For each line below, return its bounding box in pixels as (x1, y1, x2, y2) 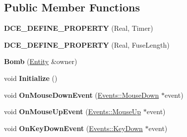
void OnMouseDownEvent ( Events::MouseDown (4, 89, 159, 100)
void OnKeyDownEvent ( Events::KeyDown (4, 123, 143, 133)
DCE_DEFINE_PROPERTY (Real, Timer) (4, 23, 153, 33)
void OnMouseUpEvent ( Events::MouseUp (4, 106, 141, 117)
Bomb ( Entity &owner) (4, 56, 77, 67)
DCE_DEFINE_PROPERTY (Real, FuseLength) (4, 39, 170, 50)
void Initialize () (4, 72, 58, 83)
